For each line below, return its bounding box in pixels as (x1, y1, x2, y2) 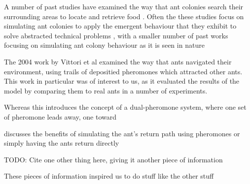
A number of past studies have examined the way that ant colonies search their (4, 1, 244, 11)
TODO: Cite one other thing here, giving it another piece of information (4, 154, 223, 164)
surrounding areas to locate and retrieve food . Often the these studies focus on (4, 11, 244, 21)
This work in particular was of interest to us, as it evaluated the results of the (4, 76, 240, 86)
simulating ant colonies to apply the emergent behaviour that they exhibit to (4, 21, 237, 31)
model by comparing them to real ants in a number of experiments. (4, 85, 208, 95)
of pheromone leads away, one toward (4, 111, 117, 122)
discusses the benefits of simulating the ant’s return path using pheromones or (4, 128, 240, 138)
